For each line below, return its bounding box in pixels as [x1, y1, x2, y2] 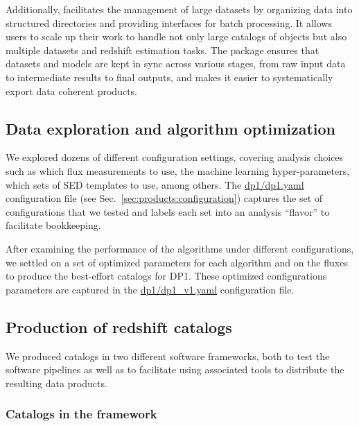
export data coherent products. [6, 83, 137, 98]
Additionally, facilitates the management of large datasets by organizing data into [6, 2, 353, 16]
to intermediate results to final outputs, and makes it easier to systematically [6, 69, 333, 84]
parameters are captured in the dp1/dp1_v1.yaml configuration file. [6, 282, 295, 296]
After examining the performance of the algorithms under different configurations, [6, 241, 354, 255]
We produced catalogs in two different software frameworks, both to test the [6, 348, 330, 363]
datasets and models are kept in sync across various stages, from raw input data [6, 56, 346, 71]
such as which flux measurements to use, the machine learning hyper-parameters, [6, 163, 350, 178]
